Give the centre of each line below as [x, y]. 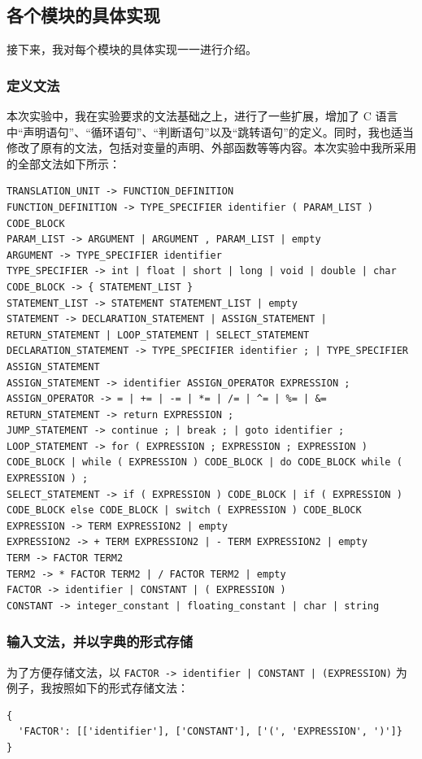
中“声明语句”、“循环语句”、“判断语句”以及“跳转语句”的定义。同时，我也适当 [210, 131]
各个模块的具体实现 [83, 15]
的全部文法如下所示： [63, 163]
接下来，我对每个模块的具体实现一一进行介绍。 [132, 49]
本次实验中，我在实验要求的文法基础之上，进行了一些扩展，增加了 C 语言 [202, 116]
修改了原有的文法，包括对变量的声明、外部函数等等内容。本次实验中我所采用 [211, 148]
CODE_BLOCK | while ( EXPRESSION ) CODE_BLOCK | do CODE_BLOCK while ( [204, 462]
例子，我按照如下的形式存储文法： [98, 688]
